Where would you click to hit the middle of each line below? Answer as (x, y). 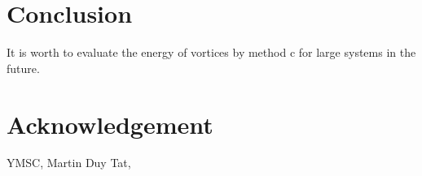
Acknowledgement (110, 124)
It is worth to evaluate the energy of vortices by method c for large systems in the (211, 52)
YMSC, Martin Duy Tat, (69, 163)
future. (23, 68)
